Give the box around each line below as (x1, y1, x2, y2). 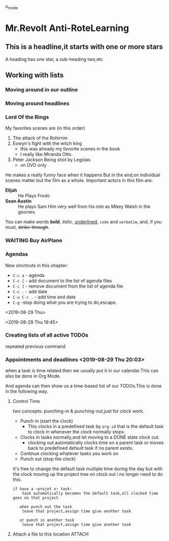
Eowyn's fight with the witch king (12, 140, 82, 146)
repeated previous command (5, 343, 66, 349)
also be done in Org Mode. (5, 373, 61, 379)
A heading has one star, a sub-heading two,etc (5, 56, 103, 62)
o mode (5, 4, 18, 11)
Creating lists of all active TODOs (5, 331, 89, 339)
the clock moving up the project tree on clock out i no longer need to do (12, 471, 163, 477)
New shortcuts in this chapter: (5, 262, 69, 268)
